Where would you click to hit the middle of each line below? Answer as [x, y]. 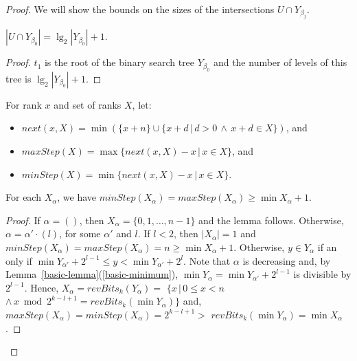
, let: [142, 104]
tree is [19, 78]
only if [19, 260]
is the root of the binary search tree [119, 62]
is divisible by [322, 274]
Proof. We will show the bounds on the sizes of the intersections [140, 9]
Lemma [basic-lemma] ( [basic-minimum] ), [92, 274]
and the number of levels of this [280, 62]
